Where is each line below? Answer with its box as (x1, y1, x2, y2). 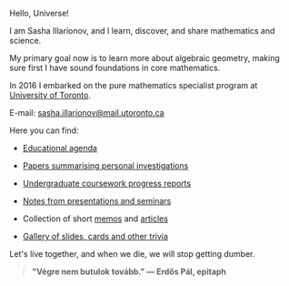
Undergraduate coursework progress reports (22, 178, 192, 189)
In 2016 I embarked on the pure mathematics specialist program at (9, 80, 258, 90)
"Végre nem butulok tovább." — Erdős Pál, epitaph (31, 266, 227, 277)
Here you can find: (9, 125, 79, 136)
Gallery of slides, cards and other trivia (22, 231, 168, 241)
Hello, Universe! (9, 8, 70, 18)
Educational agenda (22, 143, 98, 153)
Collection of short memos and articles (22, 213, 168, 224)
